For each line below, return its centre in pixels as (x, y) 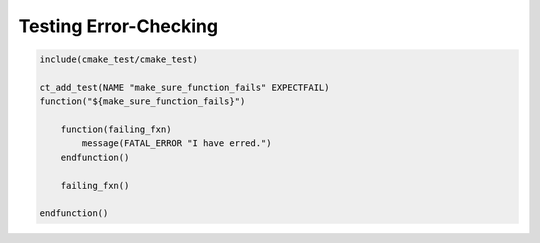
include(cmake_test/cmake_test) (119, 59)
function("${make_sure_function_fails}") (142, 101)
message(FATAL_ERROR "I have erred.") (176, 143)
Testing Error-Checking (118, 26)
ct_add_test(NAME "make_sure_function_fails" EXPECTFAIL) (184, 87)
